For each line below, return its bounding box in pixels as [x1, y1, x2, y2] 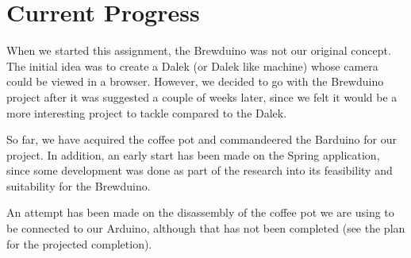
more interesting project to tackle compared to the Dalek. [6, 104, 287, 121]
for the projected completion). [6, 235, 152, 252]
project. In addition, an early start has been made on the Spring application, [6, 146, 380, 163]
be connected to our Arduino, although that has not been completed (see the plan [6, 220, 405, 237]
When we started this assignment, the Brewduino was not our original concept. [6, 42, 391, 59]
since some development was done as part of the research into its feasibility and [6, 162, 393, 179]
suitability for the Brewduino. [6, 177, 151, 194]
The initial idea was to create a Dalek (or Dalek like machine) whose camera [6, 57, 378, 74]
